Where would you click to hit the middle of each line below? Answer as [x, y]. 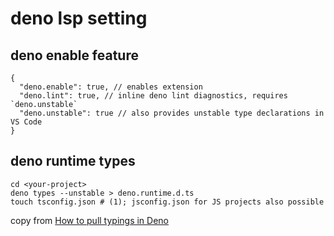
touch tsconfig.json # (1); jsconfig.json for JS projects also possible [167, 202]
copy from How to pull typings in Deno [89, 220]
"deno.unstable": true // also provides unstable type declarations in [172, 113]
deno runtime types [73, 161]
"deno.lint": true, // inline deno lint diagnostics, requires [153, 96]
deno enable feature [74, 55]
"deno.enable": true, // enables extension [111, 87]
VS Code [26, 122]
